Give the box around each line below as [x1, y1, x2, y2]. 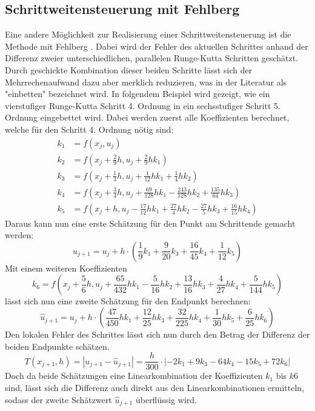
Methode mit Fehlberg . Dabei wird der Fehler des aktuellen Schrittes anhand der [5, 39, 308, 52]
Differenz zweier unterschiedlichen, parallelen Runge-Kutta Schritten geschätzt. [5, 52, 299, 64]
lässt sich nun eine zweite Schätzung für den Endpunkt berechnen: [5, 295, 251, 307]
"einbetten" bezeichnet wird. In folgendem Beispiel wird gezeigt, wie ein [5, 87, 270, 100]
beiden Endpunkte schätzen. [5, 339, 110, 352]
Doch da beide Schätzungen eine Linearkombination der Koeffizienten [5, 369, 263, 382]
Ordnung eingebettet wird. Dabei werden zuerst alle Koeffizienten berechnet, [5, 111, 290, 124]
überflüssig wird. [135, 393, 197, 406]
